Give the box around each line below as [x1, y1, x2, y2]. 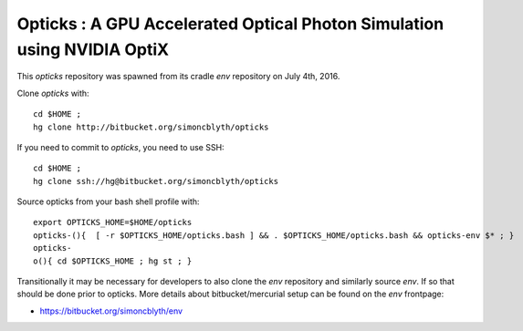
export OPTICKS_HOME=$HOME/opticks [33, 217, 193, 228]
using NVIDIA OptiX [16, 39, 169, 59]
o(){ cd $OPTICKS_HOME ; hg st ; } [33, 255, 193, 266]
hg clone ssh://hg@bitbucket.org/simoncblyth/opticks [33, 176, 278, 186]
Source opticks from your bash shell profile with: [16, 196, 200, 207]
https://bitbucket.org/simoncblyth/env [39, 305, 183, 316]
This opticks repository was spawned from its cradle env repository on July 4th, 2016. [16, 71, 340, 82]
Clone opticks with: [16, 88, 90, 98]
